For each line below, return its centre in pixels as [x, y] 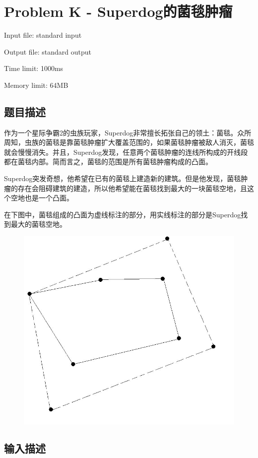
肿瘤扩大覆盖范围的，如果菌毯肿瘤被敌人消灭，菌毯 [170, 142]
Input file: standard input [43, 35]
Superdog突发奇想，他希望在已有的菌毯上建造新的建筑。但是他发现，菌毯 [123, 178]
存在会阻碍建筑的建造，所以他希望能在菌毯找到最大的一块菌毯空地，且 [132, 188]
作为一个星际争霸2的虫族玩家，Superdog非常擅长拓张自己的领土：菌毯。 [121, 132]
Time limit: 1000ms [34, 68]
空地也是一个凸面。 [42, 198]
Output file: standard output [48, 51]
